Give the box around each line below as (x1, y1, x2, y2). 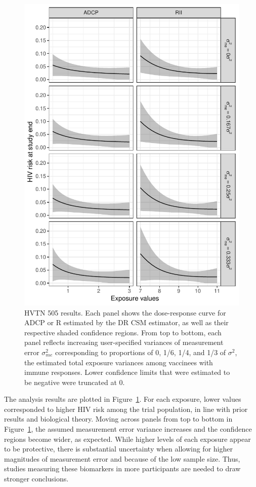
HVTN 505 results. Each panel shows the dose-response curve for (24, 307, 226, 318)
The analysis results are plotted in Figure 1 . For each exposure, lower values (4, 394, 241, 404)
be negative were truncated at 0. (24, 376, 125, 387)
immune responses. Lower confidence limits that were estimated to (24, 367, 230, 377)
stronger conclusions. (4, 473, 69, 484)
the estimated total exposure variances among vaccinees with (24, 357, 213, 367)
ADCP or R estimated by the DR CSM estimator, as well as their (24, 317, 229, 328)
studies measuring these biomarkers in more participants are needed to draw (4, 463, 241, 474)
